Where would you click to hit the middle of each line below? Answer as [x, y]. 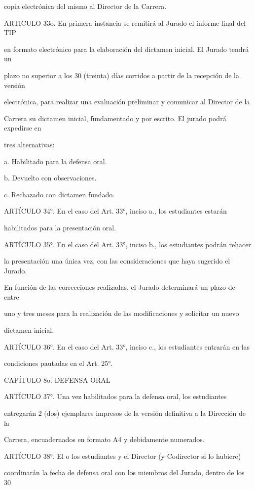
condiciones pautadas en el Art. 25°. [58, 363]
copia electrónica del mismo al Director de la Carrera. [85, 6]
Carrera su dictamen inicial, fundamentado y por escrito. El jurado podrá [115, 118]
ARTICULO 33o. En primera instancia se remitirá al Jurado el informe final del [125, 22]
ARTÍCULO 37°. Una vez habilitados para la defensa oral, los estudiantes [115, 396]
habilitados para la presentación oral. [60, 227]
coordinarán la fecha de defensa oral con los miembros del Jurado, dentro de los [124, 472]
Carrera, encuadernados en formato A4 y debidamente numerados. [104, 439]
